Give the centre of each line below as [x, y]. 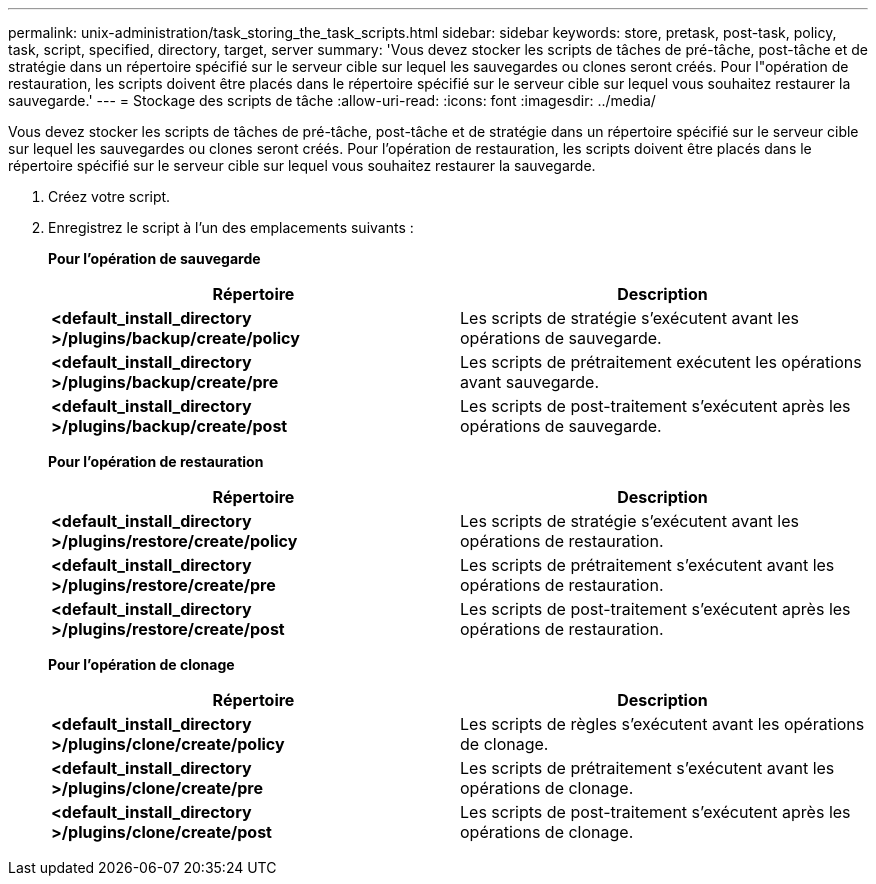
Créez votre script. [109, 196]
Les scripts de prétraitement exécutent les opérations [661, 362]
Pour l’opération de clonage [141, 664]
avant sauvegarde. [530, 382]
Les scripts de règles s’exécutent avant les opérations [662, 724]
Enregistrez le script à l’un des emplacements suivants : [231, 227]
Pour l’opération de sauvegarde [154, 258]
